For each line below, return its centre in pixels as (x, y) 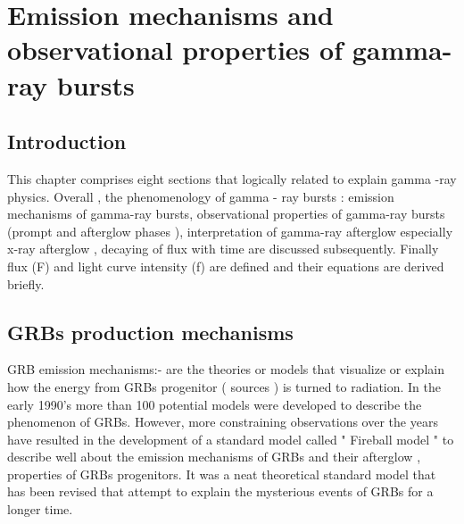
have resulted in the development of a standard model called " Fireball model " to (231, 439)
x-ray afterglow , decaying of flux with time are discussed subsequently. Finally (223, 249)
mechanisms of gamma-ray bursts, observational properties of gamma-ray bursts (226, 214)
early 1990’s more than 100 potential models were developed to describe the (215, 404)
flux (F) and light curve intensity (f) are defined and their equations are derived (226, 266)
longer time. (40, 509)
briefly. (26, 283)
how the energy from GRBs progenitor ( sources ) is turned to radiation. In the (224, 386)
